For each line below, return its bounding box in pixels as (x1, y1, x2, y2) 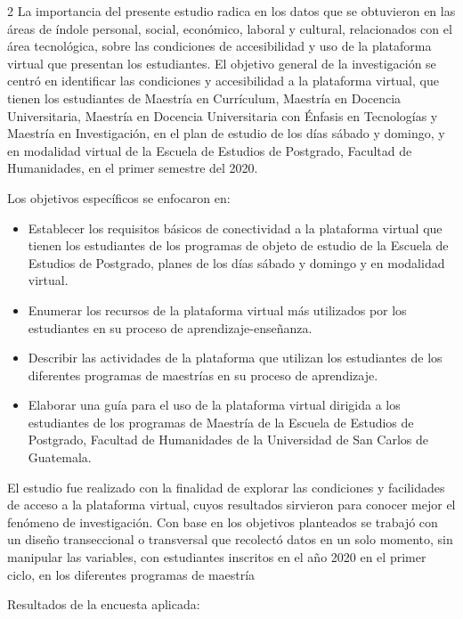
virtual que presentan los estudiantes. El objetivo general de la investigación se (7, 53, 436, 72)
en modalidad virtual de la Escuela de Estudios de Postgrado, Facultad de (7, 141, 412, 159)
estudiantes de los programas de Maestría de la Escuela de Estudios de (28, 412, 414, 431)
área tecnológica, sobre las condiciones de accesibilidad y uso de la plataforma (7, 37, 432, 55)
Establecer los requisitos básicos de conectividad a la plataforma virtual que (28, 218, 443, 237)
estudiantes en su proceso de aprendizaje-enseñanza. (28, 318, 313, 337)
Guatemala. (28, 448, 92, 467)
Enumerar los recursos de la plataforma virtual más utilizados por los (28, 300, 407, 319)
